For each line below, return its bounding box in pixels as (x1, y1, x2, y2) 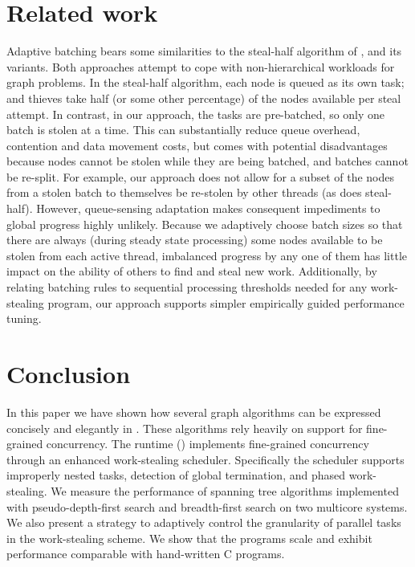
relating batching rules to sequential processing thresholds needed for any (6, 279, 368, 296)
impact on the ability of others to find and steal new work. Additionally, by (6, 263, 377, 279)
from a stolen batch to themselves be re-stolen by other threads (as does (6, 184, 362, 201)
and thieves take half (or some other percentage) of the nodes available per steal (6, 89, 401, 106)
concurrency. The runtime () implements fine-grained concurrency (46, 435, 369, 452)
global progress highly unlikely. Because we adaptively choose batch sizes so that (6, 215, 403, 232)
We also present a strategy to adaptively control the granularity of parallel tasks (6, 514, 401, 531)
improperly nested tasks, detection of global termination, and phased (6, 467, 346, 483)
